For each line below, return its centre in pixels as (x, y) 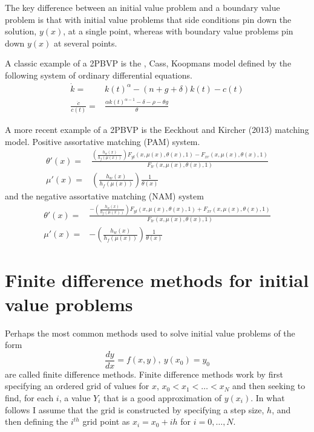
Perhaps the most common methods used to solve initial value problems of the (150, 333)
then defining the (37, 421)
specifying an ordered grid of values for (77, 386)
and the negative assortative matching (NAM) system (104, 195)
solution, (21, 31)
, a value (75, 397)
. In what (268, 397)
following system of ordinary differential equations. (99, 75)
